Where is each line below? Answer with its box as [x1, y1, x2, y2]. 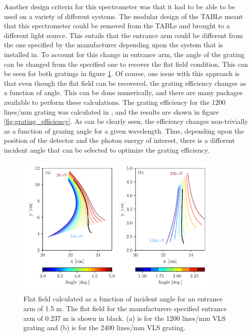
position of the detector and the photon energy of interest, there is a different [4, 135, 235, 145]
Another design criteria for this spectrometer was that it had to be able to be [4, 1, 235, 11]
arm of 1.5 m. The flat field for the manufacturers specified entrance [23, 303, 227, 313]
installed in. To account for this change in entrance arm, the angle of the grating [4, 49, 245, 59]
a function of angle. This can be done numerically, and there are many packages [4, 87, 243, 98]
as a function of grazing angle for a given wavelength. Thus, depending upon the [4, 125, 244, 136]
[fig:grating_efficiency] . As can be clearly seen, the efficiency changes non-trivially [4, 116, 248, 126]
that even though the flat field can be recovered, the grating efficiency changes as [4, 78, 246, 88]
